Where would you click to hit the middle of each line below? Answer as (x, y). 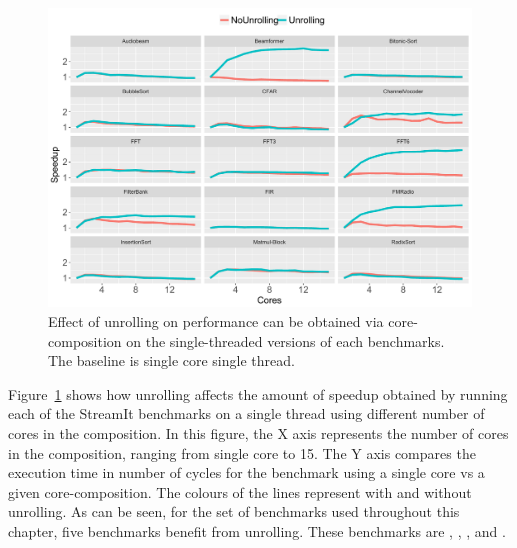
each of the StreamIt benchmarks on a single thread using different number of (246, 413)
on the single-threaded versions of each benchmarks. (285, 340)
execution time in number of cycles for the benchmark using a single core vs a (246, 472)
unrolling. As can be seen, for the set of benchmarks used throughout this (234, 511)
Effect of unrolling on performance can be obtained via (216, 320)
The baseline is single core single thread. (171, 360)
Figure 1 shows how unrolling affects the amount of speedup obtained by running (258, 393)
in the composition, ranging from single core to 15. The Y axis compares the (242, 452)
